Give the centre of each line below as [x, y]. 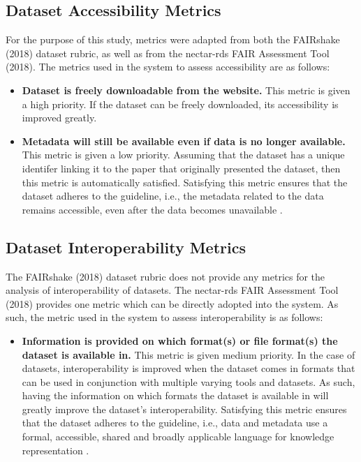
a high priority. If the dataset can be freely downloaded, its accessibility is [180, 104]
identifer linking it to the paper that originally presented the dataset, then [181, 168]
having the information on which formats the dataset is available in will [175, 395]
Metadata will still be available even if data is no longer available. [184, 141]
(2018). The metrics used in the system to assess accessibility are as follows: [168, 67]
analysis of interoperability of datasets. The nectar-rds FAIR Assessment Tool [172, 290]
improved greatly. [59, 118]
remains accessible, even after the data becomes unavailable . [152, 209]
